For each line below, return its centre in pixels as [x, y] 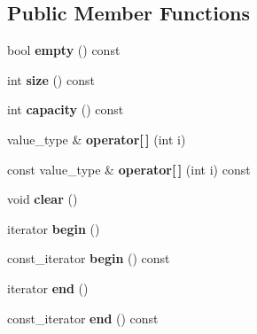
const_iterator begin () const [89, 258]
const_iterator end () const [83, 318]
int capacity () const [66, 109]
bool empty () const [64, 50]
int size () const [51, 79]
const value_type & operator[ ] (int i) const [129, 169]
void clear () [43, 199]
